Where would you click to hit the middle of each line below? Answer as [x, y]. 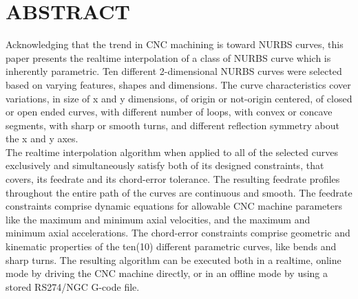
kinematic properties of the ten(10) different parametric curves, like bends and [171, 246]
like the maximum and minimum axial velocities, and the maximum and [158, 219]
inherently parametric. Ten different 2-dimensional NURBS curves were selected [174, 71]
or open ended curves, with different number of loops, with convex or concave [169, 112]
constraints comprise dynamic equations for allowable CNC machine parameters [174, 206]
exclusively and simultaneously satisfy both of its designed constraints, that [165, 165]
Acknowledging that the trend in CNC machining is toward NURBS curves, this [175, 44]
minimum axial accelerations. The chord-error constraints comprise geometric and [178, 233]
